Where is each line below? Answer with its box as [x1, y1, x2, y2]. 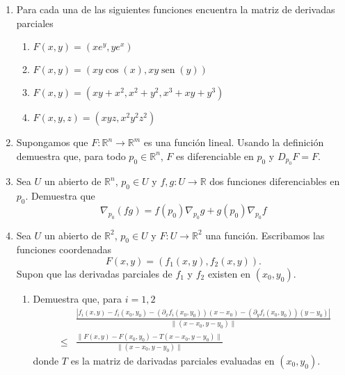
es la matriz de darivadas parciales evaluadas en [70, 353, 275, 367]
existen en [207, 266, 251, 280]
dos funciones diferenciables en [209, 174, 340, 189]
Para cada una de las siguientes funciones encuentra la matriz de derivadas [16, 2, 335, 16]
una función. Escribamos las [205, 228, 325, 242]
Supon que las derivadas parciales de [16, 266, 172, 280]
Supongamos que [16, 135, 88, 150]
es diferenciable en [176, 148, 254, 163]
